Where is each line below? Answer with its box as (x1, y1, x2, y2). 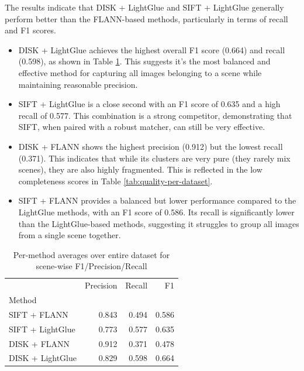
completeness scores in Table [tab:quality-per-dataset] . (18, 174, 213, 187)
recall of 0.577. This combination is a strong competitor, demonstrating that (18, 109, 292, 121)
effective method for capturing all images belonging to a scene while (18, 66, 262, 78)
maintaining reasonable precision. (18, 78, 138, 90)
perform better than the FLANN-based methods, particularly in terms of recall (5, 12, 288, 25)
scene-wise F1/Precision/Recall (36, 260, 147, 272)
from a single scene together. (18, 229, 121, 241)
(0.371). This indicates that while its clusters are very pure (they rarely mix (18, 152, 291, 164)
